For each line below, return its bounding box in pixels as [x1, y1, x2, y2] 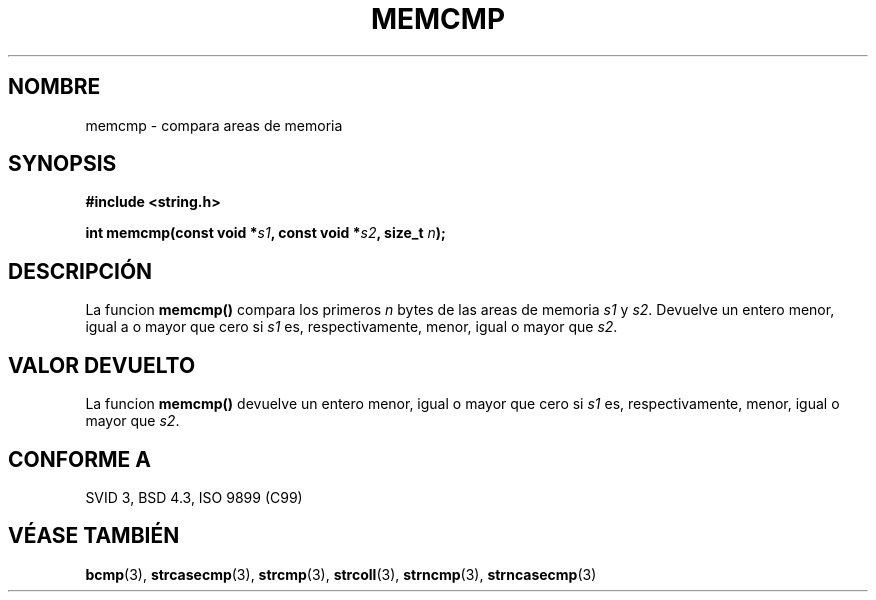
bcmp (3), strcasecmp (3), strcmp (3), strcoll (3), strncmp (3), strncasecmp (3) [85, 565, 597, 583]
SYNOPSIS [8, 151, 117, 177]
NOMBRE [8, 74, 101, 100]
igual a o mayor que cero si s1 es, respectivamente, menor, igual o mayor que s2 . [85, 318, 618, 336]
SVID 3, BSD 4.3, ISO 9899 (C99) [85, 488, 303, 506]
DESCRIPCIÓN [8, 258, 153, 284]
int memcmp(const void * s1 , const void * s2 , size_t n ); [85, 224, 446, 242]
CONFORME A [8, 446, 151, 472]
